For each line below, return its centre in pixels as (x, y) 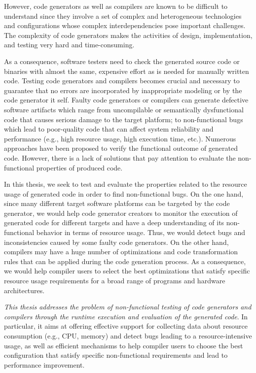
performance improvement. (44, 364)
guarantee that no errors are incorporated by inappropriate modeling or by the (123, 90)
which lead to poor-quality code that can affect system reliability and (109, 129)
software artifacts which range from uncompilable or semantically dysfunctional (124, 109)
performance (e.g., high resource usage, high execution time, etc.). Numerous (120, 138)
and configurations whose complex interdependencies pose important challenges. (125, 25)
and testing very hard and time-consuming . (69, 45)
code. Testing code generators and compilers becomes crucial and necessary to (122, 81)
